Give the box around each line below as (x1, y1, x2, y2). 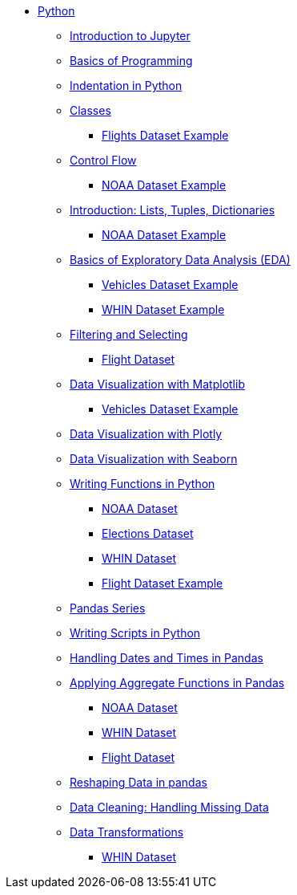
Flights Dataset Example (102, 128, 229, 142)
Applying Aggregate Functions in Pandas (70, 676, 285, 690)
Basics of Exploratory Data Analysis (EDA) (70, 253, 291, 266)
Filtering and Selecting (70, 327, 188, 341)
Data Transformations (70, 825, 184, 839)
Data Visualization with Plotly (70, 427, 223, 441)
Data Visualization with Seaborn (70, 452, 238, 466)
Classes (70, 104, 111, 117)
